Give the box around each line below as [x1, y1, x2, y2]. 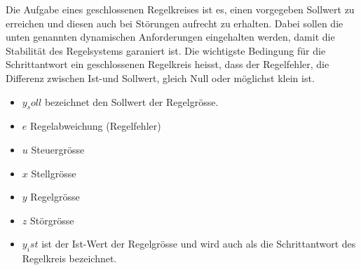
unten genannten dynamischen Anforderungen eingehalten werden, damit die [6, 29, 335, 44]
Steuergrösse [31, 142, 85, 156]
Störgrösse [29, 212, 74, 227]
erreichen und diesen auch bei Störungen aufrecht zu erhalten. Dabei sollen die [6, 15, 343, 30]
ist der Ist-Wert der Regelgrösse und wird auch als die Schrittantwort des [41, 236, 356, 251]
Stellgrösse [31, 166, 76, 180]
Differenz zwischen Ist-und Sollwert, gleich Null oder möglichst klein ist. [6, 70, 315, 85]
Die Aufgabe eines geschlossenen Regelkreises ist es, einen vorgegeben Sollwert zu [6, 2, 355, 16]
